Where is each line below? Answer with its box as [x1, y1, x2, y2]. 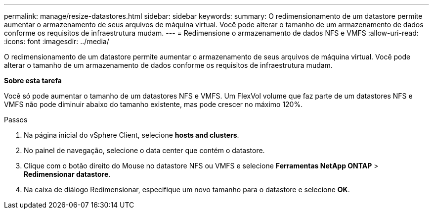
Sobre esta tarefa [4, 76, 62, 85]
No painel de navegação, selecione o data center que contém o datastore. [24, 146, 265, 155]
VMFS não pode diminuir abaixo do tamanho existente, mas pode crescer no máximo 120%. [4, 100, 303, 108]
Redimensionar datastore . [24, 170, 111, 178]
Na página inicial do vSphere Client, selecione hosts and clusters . [24, 131, 239, 139]
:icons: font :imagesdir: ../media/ [4, 37, 109, 46]
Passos [4, 115, 28, 124]
